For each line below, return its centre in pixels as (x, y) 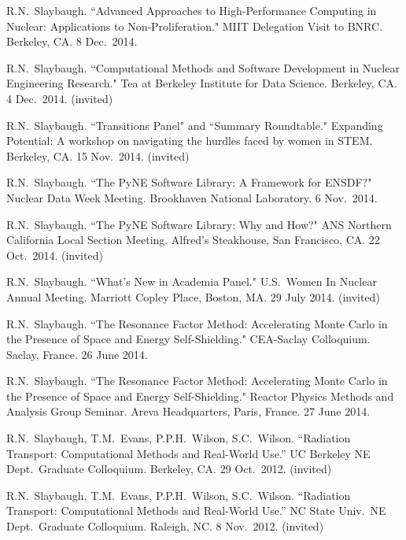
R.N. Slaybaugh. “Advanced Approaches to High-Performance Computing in (192, 10)
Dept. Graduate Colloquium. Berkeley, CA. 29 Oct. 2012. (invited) (169, 469)
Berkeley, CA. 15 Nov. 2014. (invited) (98, 155)
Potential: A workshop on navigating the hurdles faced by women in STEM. (190, 141)
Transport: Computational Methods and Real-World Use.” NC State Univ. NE (196, 510)
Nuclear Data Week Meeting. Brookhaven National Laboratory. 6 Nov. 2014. (192, 197)
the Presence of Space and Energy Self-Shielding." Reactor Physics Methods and (200, 396)
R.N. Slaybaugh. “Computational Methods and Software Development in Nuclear (203, 67)
